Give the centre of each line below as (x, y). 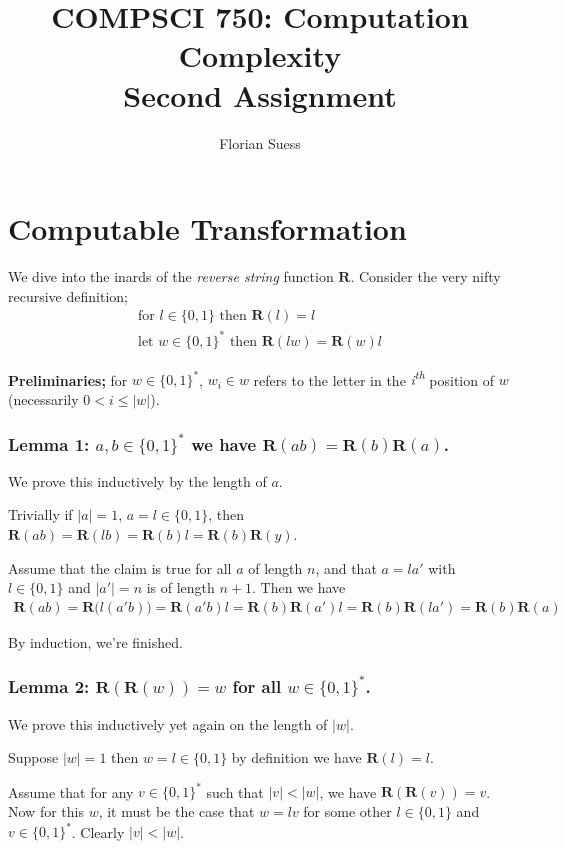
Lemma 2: (49, 686)
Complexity (260, 55)
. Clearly (98, 831)
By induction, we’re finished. (95, 641)
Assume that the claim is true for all (120, 567)
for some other (347, 810)
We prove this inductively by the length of (137, 480)
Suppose (33, 757)
